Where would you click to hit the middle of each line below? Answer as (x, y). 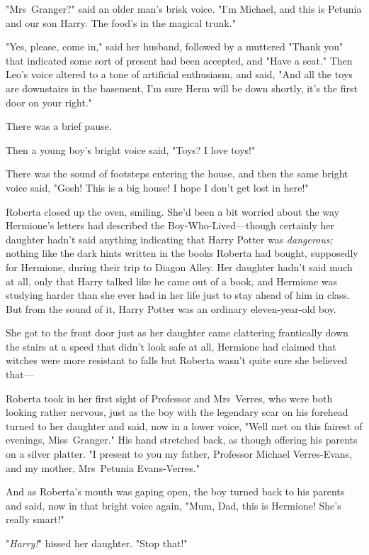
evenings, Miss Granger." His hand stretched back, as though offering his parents (182, 440)
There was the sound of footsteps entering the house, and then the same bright (177, 174)
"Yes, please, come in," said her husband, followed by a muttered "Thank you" (175, 46)
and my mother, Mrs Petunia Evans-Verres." (103, 467)
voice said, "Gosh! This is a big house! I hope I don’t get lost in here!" (157, 187)
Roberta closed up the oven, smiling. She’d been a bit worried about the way (173, 211)
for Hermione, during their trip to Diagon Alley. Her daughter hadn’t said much (179, 266)
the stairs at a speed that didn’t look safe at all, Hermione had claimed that (171, 346)
